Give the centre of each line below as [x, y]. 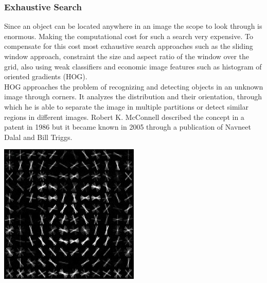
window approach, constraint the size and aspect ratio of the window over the [127, 56]
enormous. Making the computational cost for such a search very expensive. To [129, 36]
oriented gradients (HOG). [46, 76]
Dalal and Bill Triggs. [38, 137]
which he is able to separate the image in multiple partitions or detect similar [126, 106]
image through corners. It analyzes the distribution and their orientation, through [133, 96]
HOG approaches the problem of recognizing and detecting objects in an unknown [134, 86]
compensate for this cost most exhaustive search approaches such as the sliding [129, 46]
